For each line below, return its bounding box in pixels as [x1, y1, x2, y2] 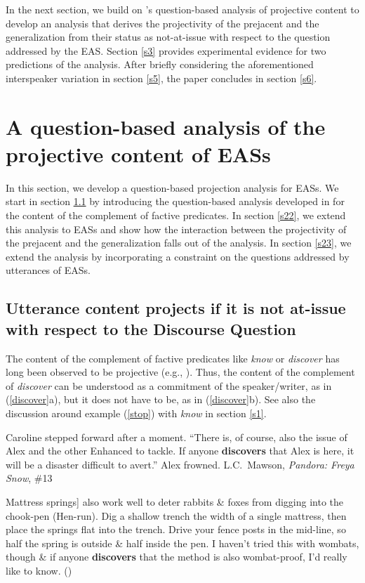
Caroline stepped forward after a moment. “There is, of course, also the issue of [6, 429, 347, 444]
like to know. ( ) [6, 563, 72, 577]
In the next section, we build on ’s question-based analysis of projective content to [6, 2, 359, 16]
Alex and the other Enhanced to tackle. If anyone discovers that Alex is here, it [6, 443, 354, 458]
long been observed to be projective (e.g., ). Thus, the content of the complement [6, 365, 355, 379]
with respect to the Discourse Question [6, 317, 296, 339]
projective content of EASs [6, 139, 271, 168]
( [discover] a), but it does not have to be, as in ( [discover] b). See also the [6, 392, 316, 407]
